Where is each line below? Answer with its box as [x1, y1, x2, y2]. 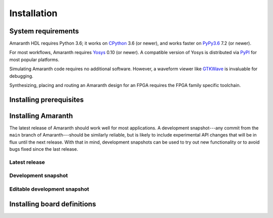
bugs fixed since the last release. [9, 146, 78, 152]
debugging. [9, 73, 34, 79]
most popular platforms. [9, 56, 60, 63]
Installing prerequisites [9, 95, 84, 104]
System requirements [9, 27, 79, 35]
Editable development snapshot [9, 186, 89, 192]
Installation [9, 8, 58, 19]
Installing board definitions [9, 200, 96, 208]
